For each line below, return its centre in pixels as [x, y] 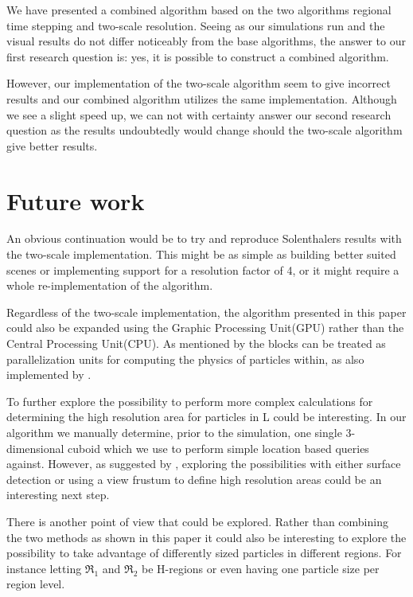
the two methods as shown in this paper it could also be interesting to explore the [206, 537]
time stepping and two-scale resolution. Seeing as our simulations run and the [196, 25]
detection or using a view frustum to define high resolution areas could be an [194, 479]
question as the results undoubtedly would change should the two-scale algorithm [205, 130]
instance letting [44, 568]
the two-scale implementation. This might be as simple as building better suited [201, 254]
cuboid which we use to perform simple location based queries [218, 448]
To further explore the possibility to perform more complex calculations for [190, 401]
